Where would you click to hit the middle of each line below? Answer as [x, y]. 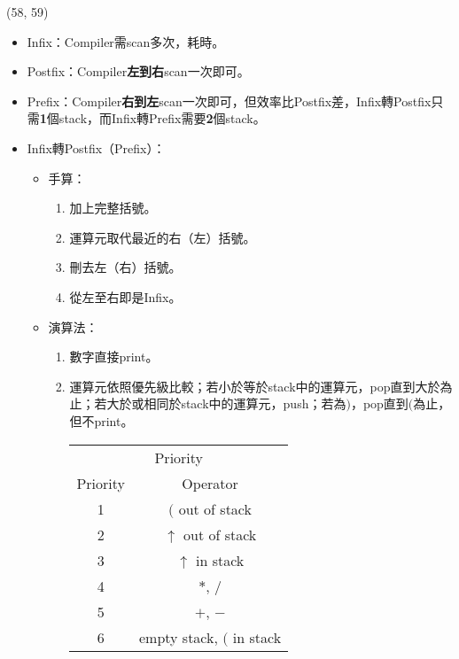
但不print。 [101, 420]
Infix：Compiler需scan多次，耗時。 [126, 41]
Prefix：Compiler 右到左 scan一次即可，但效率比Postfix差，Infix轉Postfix [229, 101]
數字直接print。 [114, 357]
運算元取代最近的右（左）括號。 [163, 237]
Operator [210, 483]
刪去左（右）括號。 [125, 267]
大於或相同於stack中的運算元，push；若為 [226, 403]
